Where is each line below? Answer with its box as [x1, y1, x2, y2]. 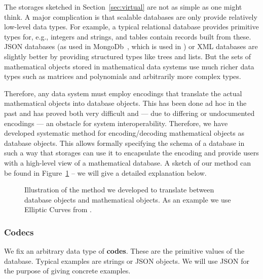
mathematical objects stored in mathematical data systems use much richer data [4, 61, 254, 71]
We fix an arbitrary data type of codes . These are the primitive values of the [4, 246, 245, 256]
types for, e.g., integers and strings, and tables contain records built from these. [4, 31, 251, 42]
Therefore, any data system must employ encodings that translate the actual [4, 88, 242, 98]
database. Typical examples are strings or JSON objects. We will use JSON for [4, 255, 249, 266]
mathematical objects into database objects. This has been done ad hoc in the [4, 98, 247, 108]
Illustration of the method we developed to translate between [24, 184, 214, 195]
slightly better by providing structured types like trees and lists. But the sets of [4, 51, 251, 61]
